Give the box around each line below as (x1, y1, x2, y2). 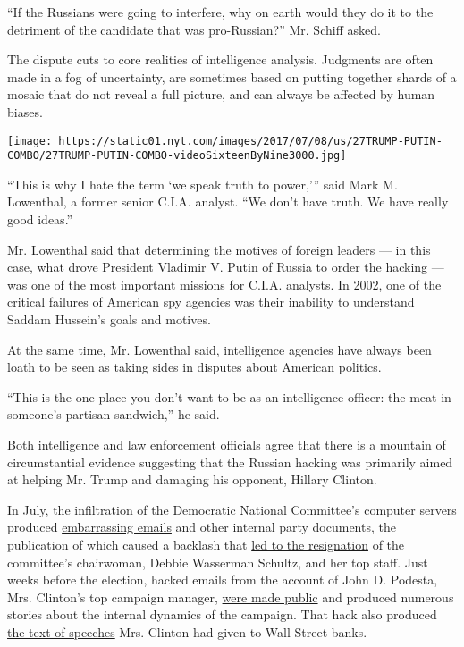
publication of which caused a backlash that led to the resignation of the (7, 534, 405, 553)
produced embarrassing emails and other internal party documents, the (7, 517, 396, 536)
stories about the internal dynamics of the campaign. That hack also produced (7, 605, 437, 624)
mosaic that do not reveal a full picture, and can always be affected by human (7, 85, 435, 104)
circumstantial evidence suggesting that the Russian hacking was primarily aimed (7, 452, 453, 471)
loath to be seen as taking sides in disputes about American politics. (7, 357, 382, 376)
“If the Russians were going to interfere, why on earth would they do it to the (7, 3, 434, 21)
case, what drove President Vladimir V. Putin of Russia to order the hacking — (7, 257, 444, 276)
